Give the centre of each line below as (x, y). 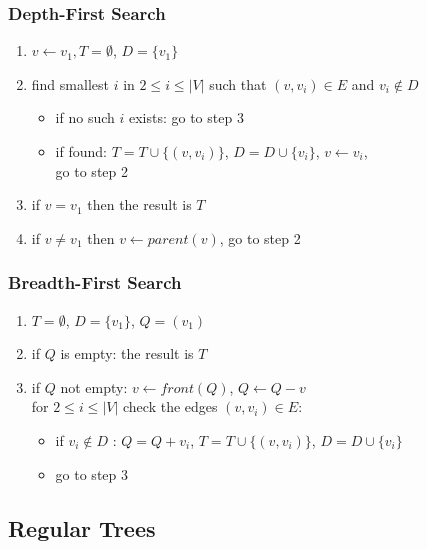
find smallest (70, 83)
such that (238, 83)
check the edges (170, 406)
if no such (85, 117)
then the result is (139, 204)
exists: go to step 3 (186, 117)
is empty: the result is (127, 353)
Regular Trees (82, 527)
